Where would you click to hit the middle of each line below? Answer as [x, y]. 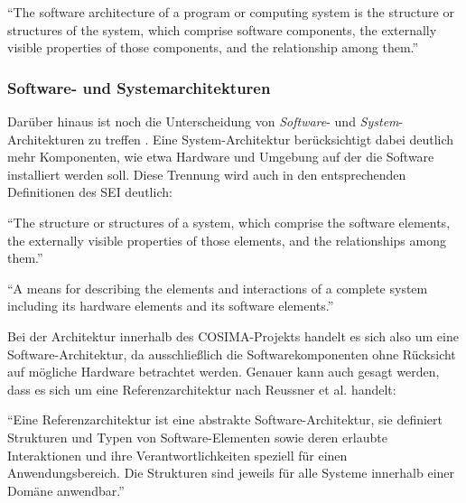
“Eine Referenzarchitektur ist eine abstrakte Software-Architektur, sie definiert [225, 419]
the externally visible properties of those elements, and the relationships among [227, 240]
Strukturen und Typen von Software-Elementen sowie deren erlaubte [197, 437]
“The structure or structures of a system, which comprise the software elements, [229, 222]
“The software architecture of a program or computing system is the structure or [231, 12]
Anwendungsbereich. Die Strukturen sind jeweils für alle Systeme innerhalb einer [231, 473]
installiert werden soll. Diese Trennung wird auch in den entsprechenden [207, 174]
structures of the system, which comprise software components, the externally [222, 29]
